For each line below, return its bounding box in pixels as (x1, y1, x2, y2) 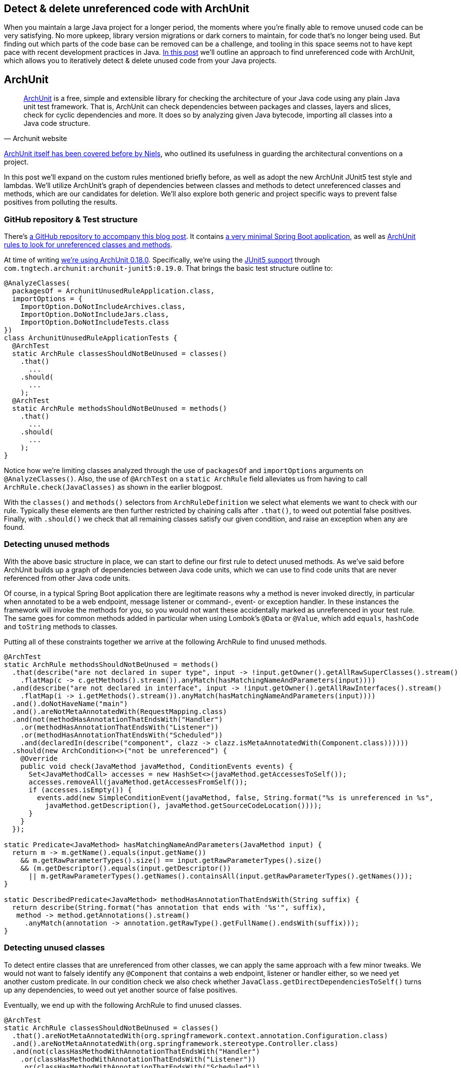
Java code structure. (24, 119, 90, 128)
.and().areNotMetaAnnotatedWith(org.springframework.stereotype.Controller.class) (12, 1039, 339, 1047)
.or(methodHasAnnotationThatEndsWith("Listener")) (20, 723, 219, 731)
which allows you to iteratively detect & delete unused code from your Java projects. (4, 56, 277, 65)
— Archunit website (4, 134, 67, 143)
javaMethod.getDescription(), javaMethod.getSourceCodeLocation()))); (45, 801, 322, 809)
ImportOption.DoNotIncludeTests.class (20, 318, 170, 327)
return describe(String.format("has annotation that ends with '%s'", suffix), (12, 903, 326, 911)
